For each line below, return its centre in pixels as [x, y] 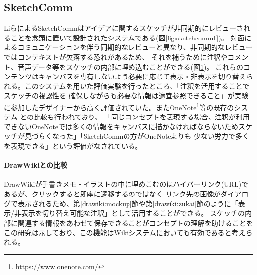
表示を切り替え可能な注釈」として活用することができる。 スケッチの [133, 213]
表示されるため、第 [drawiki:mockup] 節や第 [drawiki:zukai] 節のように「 [128, 203]
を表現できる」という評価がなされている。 [73, 145]
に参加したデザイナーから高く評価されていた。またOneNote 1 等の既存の [119, 106]
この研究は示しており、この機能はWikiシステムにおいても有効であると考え [125, 232]
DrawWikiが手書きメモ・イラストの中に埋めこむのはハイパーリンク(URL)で [126, 184]
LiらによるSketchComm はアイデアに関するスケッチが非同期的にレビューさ [124, 28]
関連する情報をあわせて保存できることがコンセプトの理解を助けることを [135, 222]
